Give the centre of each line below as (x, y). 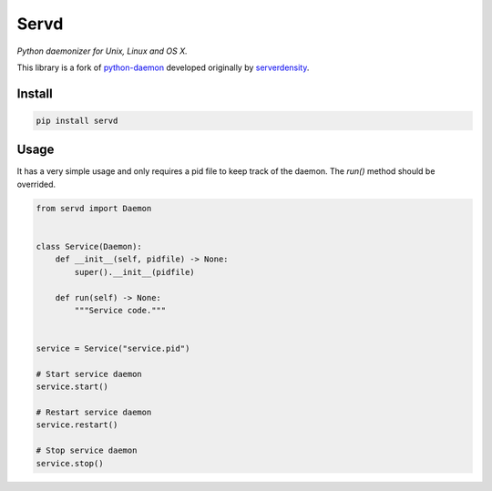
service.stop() (70, 463)
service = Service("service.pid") (113, 349)
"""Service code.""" (120, 310)
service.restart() (77, 425)
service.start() (72, 387)
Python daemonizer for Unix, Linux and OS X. (102, 51)
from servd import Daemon (94, 208)
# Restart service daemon (94, 413)
